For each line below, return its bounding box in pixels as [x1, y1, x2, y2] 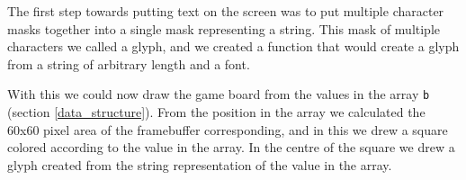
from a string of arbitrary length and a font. [7, 54, 250, 73]
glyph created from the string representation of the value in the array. [7, 155, 392, 174]
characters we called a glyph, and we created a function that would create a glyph [7, 37, 460, 56]
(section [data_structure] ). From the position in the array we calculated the [7, 103, 426, 121]
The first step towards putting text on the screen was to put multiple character [7, 2, 444, 20]
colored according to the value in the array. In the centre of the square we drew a [7, 138, 455, 157]
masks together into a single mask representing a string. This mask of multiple [7, 19, 441, 38]
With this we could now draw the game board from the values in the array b [7, 85, 430, 103]
